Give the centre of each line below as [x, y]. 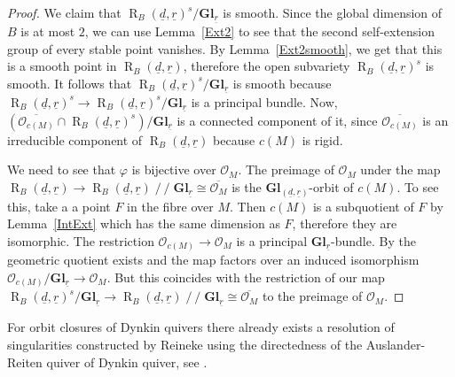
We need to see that [62, 169]
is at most [48, 31]
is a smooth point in [62, 66]
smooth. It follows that [70, 83]
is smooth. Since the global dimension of [333, 12]
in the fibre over [170, 206]
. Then [248, 206]
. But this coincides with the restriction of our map [246, 277]
